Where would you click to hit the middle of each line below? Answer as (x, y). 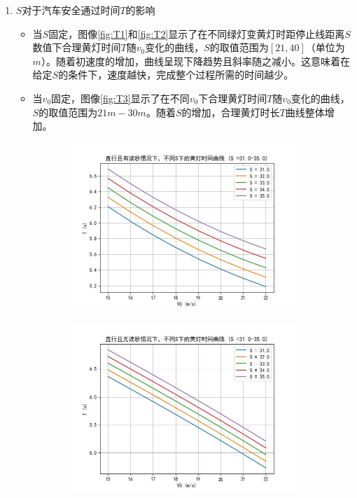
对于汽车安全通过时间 (71, 10)
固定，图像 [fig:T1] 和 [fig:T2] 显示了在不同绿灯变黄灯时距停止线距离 (197, 33)
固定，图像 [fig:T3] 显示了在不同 (120, 98)
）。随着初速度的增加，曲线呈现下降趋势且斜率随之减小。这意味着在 (195, 61)
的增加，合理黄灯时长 (231, 112)
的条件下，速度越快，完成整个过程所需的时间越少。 (176, 75)
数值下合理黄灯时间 (77, 47)
